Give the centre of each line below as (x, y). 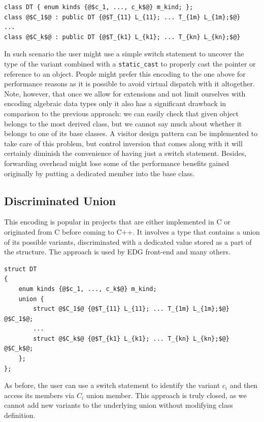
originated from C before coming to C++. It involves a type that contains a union (132, 231)
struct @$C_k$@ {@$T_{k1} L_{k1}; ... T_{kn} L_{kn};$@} (131, 338)
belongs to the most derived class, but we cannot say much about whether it (123, 123)
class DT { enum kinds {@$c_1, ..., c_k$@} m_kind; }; (99, 7)
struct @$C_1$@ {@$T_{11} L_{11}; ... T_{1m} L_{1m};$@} (131, 309)
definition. (20, 415)
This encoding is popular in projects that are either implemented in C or (117, 222)
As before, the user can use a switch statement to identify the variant (112, 385)
